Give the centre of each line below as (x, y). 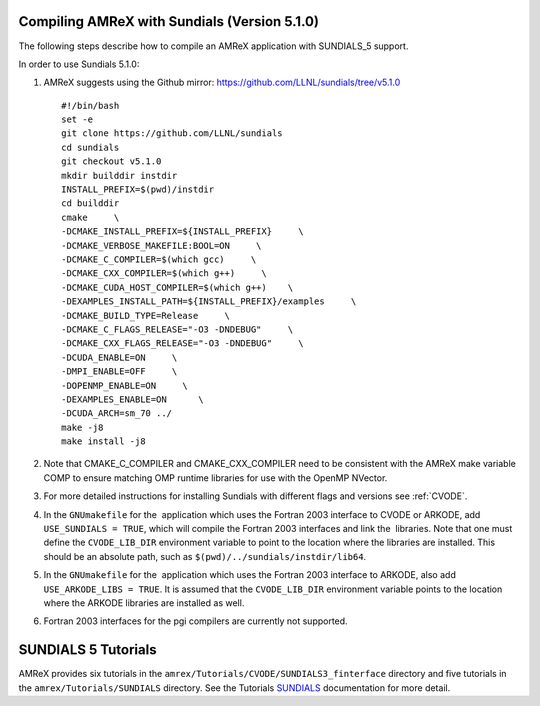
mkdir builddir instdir (119, 175)
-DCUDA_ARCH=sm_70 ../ (117, 413)
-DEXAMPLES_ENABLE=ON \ (132, 399)
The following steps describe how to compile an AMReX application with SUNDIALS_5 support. (213, 46)
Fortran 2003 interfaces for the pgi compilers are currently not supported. (196, 621)
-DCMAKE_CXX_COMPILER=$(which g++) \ (164, 273)
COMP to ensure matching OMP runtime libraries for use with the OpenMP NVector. (215, 477)
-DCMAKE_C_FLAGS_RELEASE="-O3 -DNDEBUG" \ (177, 329)
